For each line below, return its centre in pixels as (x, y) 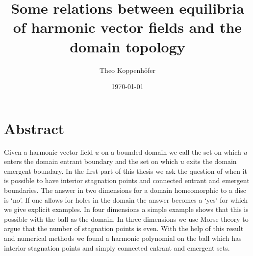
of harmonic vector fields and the (127, 27)
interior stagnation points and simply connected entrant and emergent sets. (117, 247)
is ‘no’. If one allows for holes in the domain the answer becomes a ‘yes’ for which (126, 199)
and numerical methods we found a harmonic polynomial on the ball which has (123, 238)
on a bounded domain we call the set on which (171, 151)
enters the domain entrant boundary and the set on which (91, 161)
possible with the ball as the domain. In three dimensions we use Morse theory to (126, 219)
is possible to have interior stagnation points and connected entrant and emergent (127, 180)
